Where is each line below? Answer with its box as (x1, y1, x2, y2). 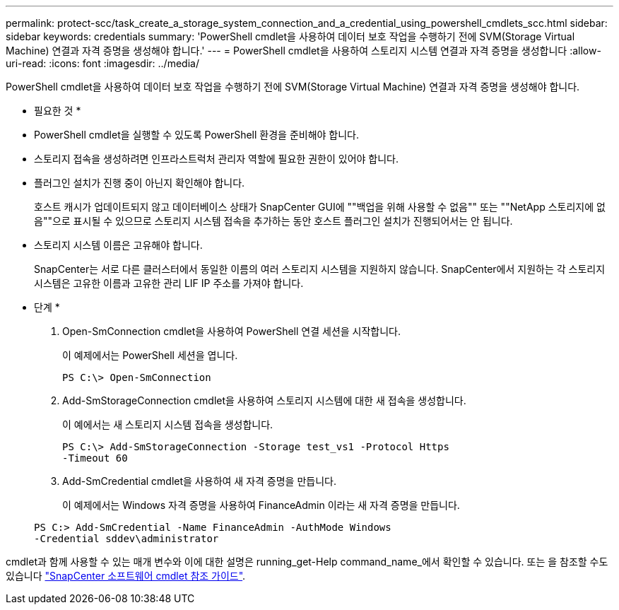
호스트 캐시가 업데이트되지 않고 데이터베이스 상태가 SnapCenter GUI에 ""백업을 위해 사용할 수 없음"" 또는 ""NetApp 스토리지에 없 (34, 201, 606, 213)
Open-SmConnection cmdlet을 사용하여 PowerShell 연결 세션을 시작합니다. (62, 325, 401, 337)
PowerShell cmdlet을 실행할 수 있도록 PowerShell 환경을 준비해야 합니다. (34, 129, 360, 141)
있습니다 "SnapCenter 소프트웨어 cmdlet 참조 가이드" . (6, 570, 246, 582)
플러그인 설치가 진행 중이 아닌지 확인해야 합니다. (34, 177, 245, 189)
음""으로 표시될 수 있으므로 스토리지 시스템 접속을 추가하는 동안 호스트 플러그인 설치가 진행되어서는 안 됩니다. (34, 215, 513, 227)
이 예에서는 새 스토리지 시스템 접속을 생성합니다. (62, 418, 273, 430)
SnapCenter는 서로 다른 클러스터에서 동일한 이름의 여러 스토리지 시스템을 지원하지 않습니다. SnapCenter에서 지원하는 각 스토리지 (34, 263, 606, 275)
